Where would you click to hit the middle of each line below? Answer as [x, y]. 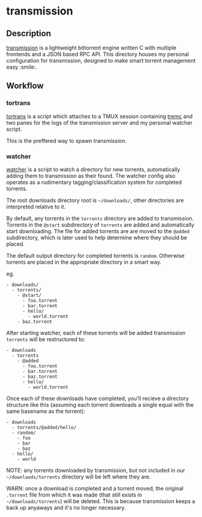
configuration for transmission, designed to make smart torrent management [101, 61]
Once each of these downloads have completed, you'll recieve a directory [98, 398]
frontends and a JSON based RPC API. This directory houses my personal [98, 54]
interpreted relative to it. [36, 207]
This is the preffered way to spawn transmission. [66, 140]
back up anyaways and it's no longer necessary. [66, 507]
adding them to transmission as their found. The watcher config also [91, 175]
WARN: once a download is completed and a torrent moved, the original [95, 488]
